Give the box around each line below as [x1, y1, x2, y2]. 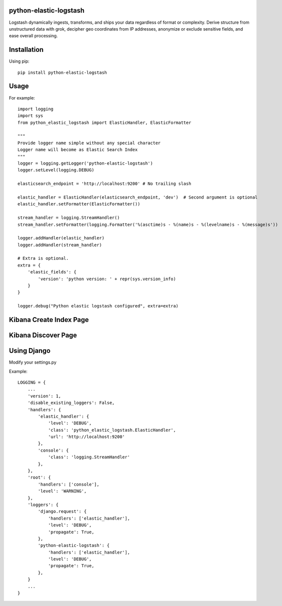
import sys [17, 113, 44, 118]
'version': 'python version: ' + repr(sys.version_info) [38, 276, 176, 282]
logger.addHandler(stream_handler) [17, 242, 102, 248]
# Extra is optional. [17, 255, 69, 261]
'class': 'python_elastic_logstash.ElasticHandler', [48, 427, 176, 433]
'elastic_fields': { [27, 269, 77, 275]
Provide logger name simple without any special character [17, 140, 161, 146]
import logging [17, 106, 54, 112]
